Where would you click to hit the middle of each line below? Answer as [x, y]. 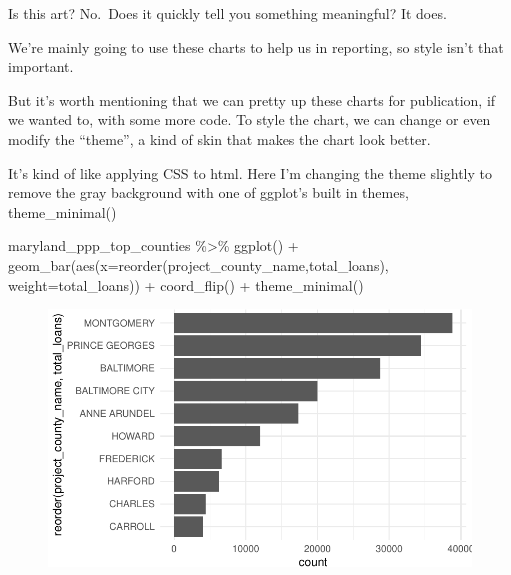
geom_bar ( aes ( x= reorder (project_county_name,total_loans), [198, 264]
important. [41, 66]
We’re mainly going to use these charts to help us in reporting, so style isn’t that [256, 46]
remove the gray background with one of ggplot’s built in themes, [208, 192]
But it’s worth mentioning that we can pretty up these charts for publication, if [252, 99]
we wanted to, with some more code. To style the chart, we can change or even [249, 119]
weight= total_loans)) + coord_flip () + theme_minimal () [186, 284]
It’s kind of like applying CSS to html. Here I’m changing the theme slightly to [250, 172]
